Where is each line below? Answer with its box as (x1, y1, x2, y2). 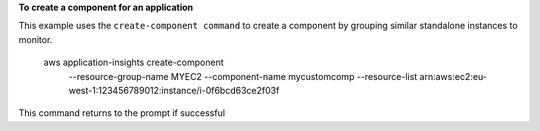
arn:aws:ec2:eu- (419, 70, 487, 82)
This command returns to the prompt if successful (18, 107, 225, 119)
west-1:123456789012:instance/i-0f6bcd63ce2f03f (68, 84, 280, 96)
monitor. (18, 33, 53, 45)
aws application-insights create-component (43, 56, 224, 69)
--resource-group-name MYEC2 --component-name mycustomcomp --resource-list (68, 70, 418, 82)
